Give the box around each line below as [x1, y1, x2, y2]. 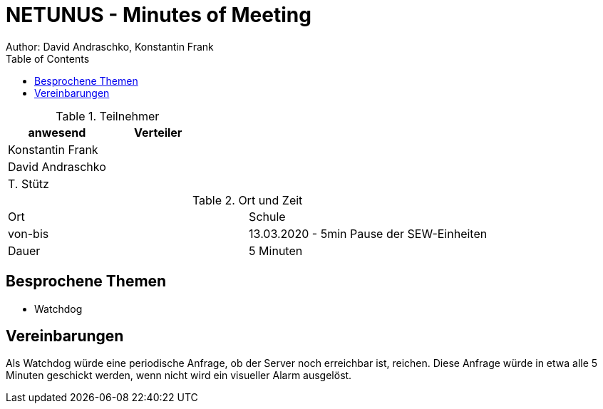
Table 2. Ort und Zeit [192, 192, 303, 207]
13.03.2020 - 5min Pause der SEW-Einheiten [249, 226, 488, 241]
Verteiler [134, 125, 182, 140]
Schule [249, 209, 286, 224]
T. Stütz [8, 176, 49, 191]
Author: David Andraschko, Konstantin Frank [6, 40, 214, 53]
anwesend [28, 125, 86, 140]
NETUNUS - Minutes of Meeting [6, 3, 311, 27]
